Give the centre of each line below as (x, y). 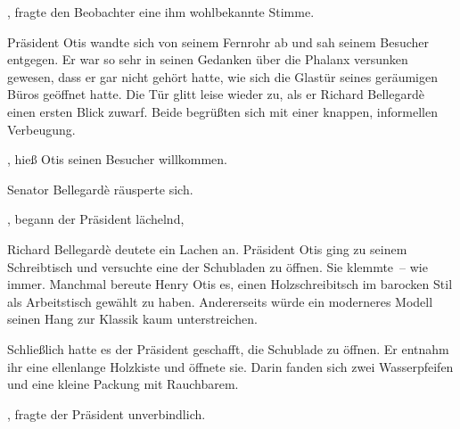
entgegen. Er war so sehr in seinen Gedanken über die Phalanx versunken (208, 59)
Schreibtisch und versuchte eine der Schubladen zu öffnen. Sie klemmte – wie (218, 266)
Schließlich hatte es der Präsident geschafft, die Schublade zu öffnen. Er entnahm (228, 348)
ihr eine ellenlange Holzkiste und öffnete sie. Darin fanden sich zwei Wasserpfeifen (230, 366)
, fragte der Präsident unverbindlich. (107, 413)
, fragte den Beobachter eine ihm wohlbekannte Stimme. (161, 12)
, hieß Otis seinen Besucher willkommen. (117, 159)
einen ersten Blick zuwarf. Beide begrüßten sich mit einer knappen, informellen (222, 111)
